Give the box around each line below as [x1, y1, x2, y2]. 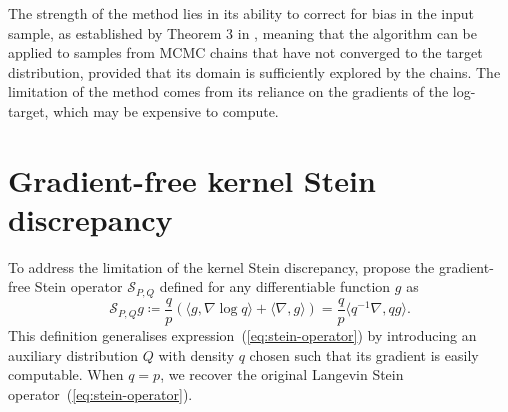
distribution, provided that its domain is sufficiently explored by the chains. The [8, 61, 501, 82]
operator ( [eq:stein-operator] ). [8, 383, 193, 404]
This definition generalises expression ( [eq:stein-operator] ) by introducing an [8, 324, 477, 345]
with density [158, 344, 235, 365]
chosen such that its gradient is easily [249, 344, 479, 365]
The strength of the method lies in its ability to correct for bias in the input [8, 3, 474, 23]
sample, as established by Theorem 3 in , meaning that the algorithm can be [8, 22, 477, 43]
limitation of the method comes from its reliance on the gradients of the [8, 81, 449, 102]
